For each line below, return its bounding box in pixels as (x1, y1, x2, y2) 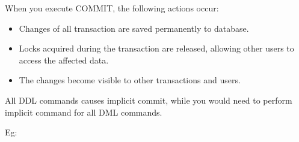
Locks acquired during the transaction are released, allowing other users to (19, 42, 294, 55)
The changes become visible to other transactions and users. (19, 74, 241, 86)
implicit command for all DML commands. (5, 105, 162, 118)
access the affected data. (19, 53, 109, 66)
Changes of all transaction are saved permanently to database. (19, 22, 249, 34)
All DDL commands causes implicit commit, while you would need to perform (5, 93, 292, 106)
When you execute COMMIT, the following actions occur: (5, 2, 219, 14)
